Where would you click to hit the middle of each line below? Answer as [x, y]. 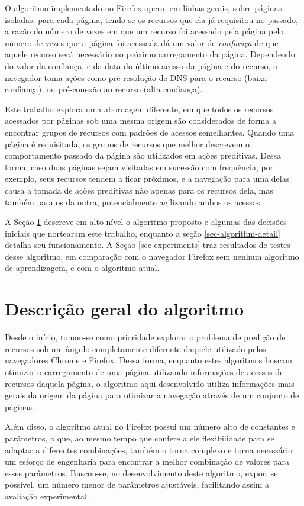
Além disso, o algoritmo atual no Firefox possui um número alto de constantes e [150, 426]
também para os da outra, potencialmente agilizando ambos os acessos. [134, 202]
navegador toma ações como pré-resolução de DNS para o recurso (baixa [136, 77]
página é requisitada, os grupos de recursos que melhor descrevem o [127, 144]
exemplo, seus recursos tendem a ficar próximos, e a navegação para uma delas [147, 178]
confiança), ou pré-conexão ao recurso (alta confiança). [104, 89]
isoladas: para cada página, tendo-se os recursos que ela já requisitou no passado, [151, 19]
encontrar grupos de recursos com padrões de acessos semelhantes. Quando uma [150, 132]
